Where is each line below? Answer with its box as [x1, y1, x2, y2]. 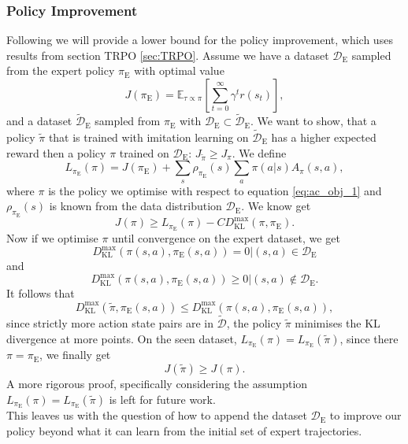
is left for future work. [109, 390, 216, 407]
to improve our [329, 407, 402, 424]
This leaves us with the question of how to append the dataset [6, 407, 307, 424]
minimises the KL [295, 314, 380, 331]
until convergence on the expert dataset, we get [112, 229, 340, 246]
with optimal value [134, 62, 224, 79]
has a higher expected [271, 129, 376, 146]
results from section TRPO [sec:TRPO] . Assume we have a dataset [6, 46, 329, 63]
